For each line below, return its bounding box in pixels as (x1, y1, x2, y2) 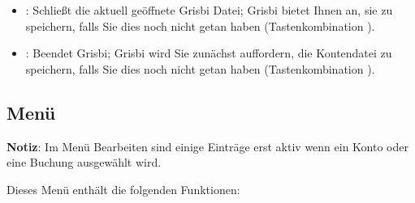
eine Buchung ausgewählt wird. (6, 154, 162, 171)
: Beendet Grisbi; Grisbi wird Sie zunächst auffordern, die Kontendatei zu (25, 44, 392, 61)
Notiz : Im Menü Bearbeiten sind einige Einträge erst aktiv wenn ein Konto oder (6, 137, 409, 154)
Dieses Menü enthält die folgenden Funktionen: (6, 180, 240, 197)
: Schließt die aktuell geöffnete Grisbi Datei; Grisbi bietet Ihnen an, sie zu (25, 2, 393, 18)
